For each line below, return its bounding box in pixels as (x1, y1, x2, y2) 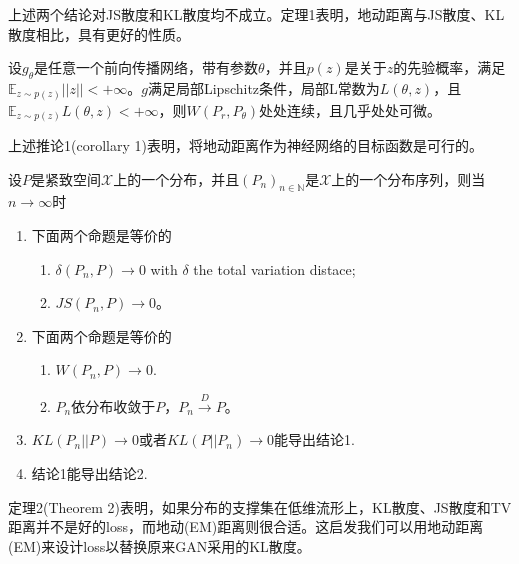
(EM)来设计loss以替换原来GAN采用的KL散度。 (8, 535, 311, 556)
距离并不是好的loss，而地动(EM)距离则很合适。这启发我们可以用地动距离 (8, 516, 484, 537)
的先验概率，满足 (393, 57, 506, 78)
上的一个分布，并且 (113, 168, 240, 189)
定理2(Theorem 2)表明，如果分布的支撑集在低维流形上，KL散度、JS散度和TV (8, 496, 512, 517)
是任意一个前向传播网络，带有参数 (34, 57, 259, 78)
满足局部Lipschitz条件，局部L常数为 (147, 77, 380, 98)
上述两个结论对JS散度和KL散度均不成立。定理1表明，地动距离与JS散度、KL (8, 4, 505, 24)
